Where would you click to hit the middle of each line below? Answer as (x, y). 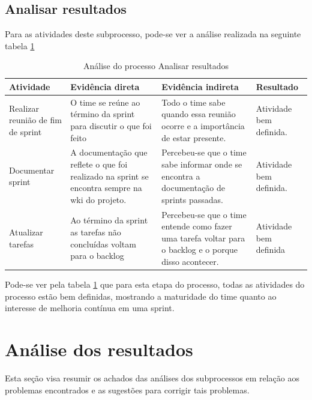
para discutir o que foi (111, 126)
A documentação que (109, 152)
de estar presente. (194, 137)
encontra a (181, 176)
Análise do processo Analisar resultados (156, 66)
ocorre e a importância (203, 126)
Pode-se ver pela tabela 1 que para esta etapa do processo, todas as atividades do (155, 284)
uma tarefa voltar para (203, 238)
